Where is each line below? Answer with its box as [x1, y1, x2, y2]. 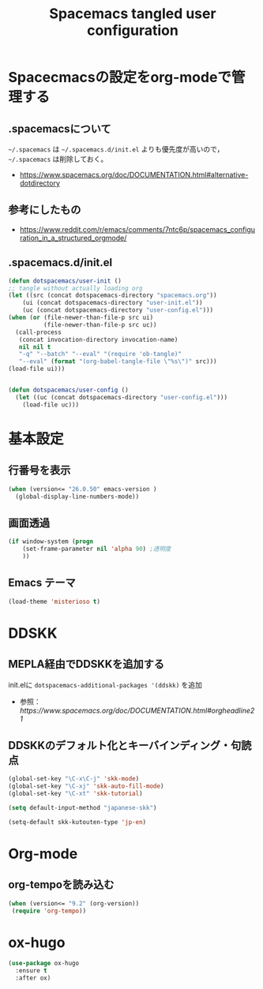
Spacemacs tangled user [49, 5, 216, 23]
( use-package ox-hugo [8, 960, 80, 968]
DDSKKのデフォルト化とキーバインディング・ [8, 739, 231, 752]
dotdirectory [19, 178, 61, 188]
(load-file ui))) [8, 365, 66, 373]
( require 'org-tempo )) [11, 907, 87, 915]
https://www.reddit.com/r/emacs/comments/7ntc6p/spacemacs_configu [19, 224, 255, 234]
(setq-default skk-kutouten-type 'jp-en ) [8, 818, 147, 826]
